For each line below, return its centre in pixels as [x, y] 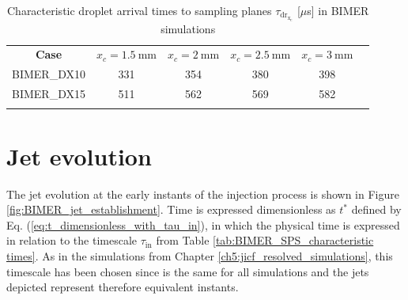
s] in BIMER [338, 10]
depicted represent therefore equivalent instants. [123, 287]
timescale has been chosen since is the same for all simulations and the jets [188, 271]
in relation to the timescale [72, 240]
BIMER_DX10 [49, 74]
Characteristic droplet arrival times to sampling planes [139, 10]
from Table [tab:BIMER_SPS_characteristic [265, 240]
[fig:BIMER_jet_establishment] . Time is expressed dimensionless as [171, 209]
